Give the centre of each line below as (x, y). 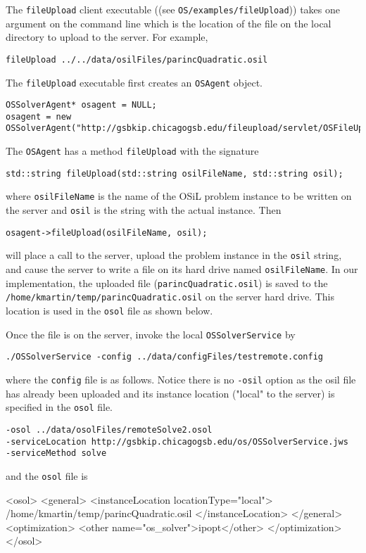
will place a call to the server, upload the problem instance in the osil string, (174, 255)
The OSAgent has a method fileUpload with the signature (132, 151)
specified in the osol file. (59, 407)
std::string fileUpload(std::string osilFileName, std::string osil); (175, 173)
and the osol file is (47, 475)
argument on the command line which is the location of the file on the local (169, 23)
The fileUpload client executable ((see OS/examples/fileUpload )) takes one (173, 9)
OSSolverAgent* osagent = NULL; (81, 105)
